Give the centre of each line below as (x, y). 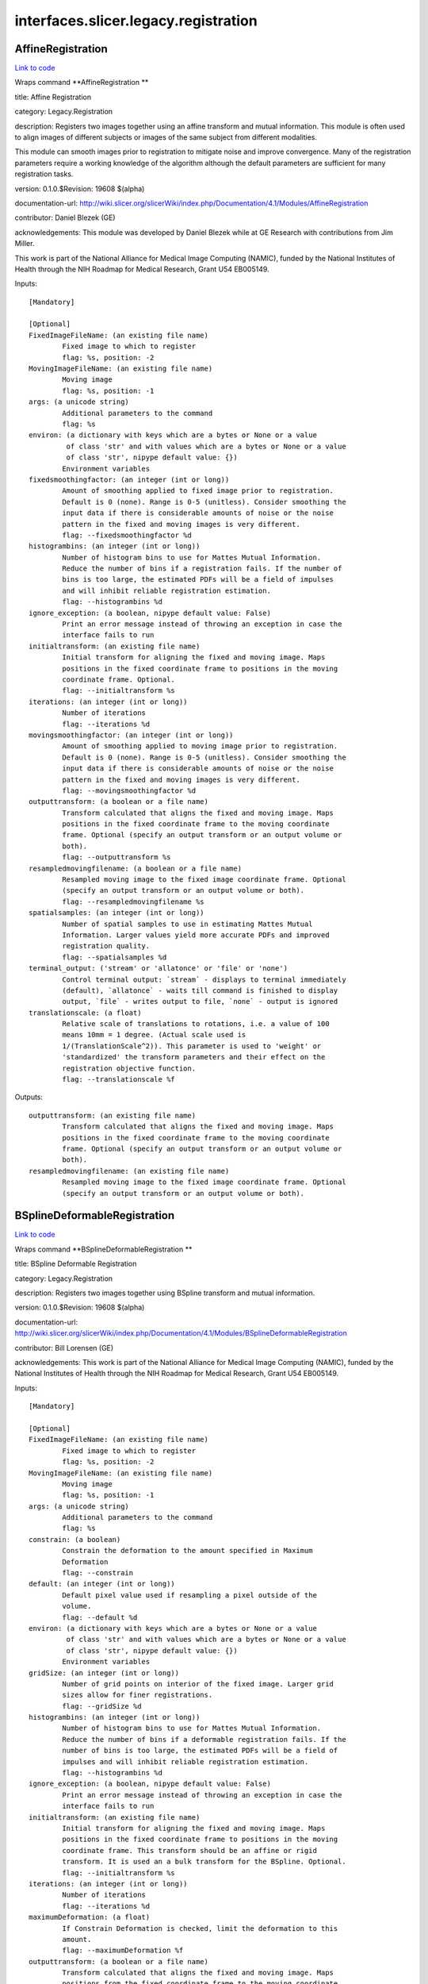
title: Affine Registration (53, 97)
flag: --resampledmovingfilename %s (134, 902)
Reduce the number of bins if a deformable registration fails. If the (204, 1739)
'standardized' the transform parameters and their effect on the (194, 1057)
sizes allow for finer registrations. (138, 1695)
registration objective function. (129, 1068)
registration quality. (106, 946)
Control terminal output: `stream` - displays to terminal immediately (204, 979)
